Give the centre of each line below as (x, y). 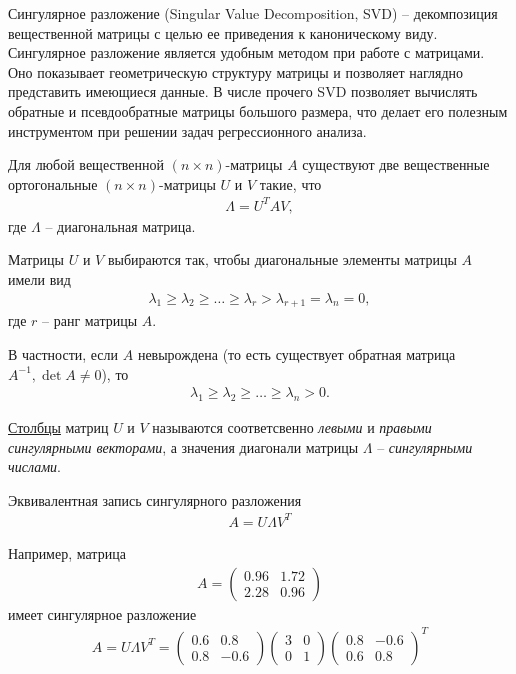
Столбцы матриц (58, 427)
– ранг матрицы (90, 320)
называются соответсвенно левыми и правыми (292, 427)
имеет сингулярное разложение (102, 613)
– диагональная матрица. (120, 225)
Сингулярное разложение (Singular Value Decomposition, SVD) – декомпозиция (253, 13)
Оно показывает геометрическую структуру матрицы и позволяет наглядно (236, 71)
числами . (35, 466)
